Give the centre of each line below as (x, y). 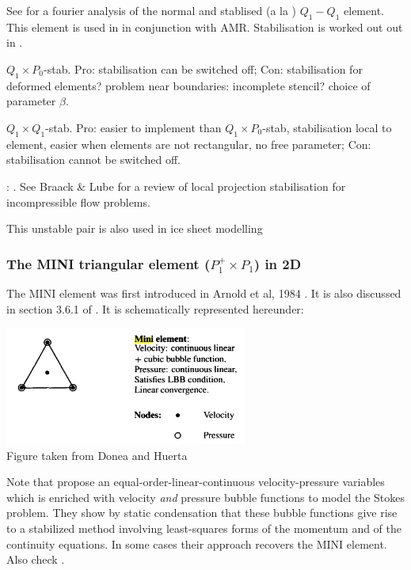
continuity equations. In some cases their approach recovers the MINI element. (197, 543)
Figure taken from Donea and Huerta (97, 455)
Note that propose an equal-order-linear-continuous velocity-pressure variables (196, 482)
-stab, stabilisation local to (327, 127)
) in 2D (278, 263)
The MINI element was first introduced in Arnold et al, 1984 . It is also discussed (204, 293)
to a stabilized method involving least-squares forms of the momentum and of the (204, 528)
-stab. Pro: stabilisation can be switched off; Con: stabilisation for (203, 68)
